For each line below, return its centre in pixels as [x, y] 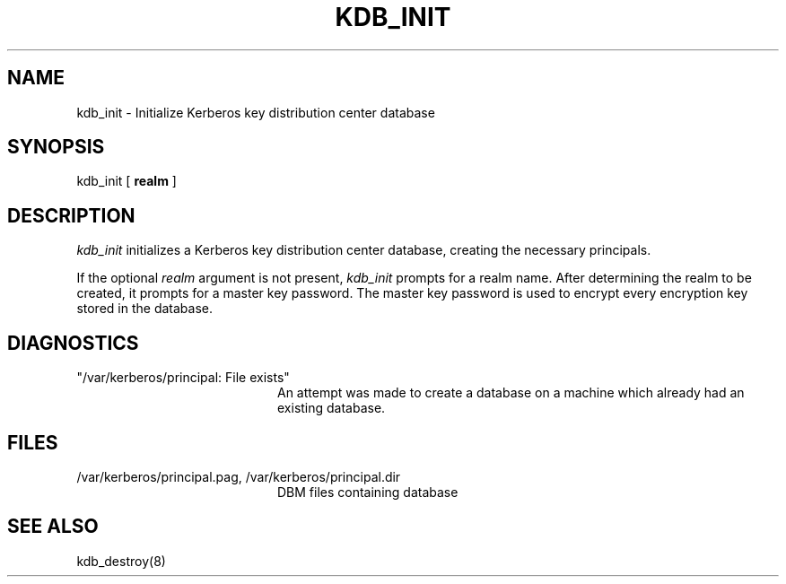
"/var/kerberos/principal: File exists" [183, 378]
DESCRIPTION [71, 215]
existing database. [332, 408]
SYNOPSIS [56, 147]
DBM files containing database [368, 492]
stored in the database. [144, 309]
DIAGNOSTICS [73, 343]
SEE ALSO [53, 527]
